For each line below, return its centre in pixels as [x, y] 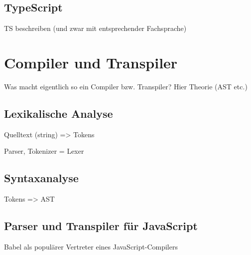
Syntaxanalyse [41, 178]
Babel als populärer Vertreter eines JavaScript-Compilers [91, 246]
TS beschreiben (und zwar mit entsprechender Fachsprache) [95, 28]
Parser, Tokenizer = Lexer [44, 151]
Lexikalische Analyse [59, 113]
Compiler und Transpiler [91, 62]
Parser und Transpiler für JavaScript [101, 226]
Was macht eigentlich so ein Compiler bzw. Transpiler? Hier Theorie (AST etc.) [126, 86]
